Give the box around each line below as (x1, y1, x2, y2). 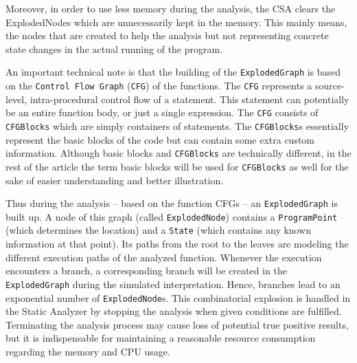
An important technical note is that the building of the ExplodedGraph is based (5, 65, 341, 79)
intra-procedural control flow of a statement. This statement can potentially (30, 91, 349, 106)
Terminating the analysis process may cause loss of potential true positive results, (5, 317, 349, 331)
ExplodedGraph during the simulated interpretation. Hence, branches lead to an (5, 276, 341, 291)
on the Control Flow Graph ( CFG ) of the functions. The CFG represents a (5, 78, 312, 93)
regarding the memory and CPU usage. (5, 344, 170, 358)
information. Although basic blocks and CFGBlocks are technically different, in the (5, 146, 352, 160)
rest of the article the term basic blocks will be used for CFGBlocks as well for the (5, 159, 349, 173)
